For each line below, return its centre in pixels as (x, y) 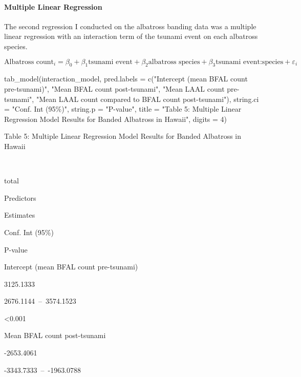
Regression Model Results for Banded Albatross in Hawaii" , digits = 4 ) (116, 119)
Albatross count (29, 62)
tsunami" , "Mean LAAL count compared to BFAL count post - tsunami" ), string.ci (132, 99)
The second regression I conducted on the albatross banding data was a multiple (130, 26)
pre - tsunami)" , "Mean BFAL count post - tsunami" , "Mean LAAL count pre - (122, 88)
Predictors (20, 197)
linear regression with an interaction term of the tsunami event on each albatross (131, 36)
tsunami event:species (250, 62)
